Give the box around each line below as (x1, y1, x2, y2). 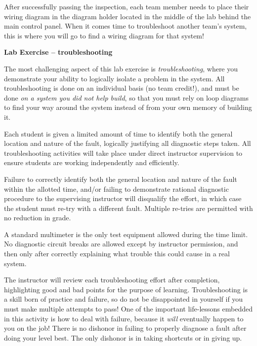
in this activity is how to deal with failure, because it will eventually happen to (4, 313, 244, 323)
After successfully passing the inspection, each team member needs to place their (4, 1, 249, 11)
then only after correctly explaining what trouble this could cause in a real (4, 248, 230, 259)
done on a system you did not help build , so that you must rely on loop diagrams (4, 92, 249, 103)
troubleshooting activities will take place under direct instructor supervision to (4, 147, 243, 158)
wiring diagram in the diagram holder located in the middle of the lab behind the (4, 11, 251, 21)
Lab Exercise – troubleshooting (4, 47, 113, 57)
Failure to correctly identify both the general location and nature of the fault (4, 173, 237, 184)
